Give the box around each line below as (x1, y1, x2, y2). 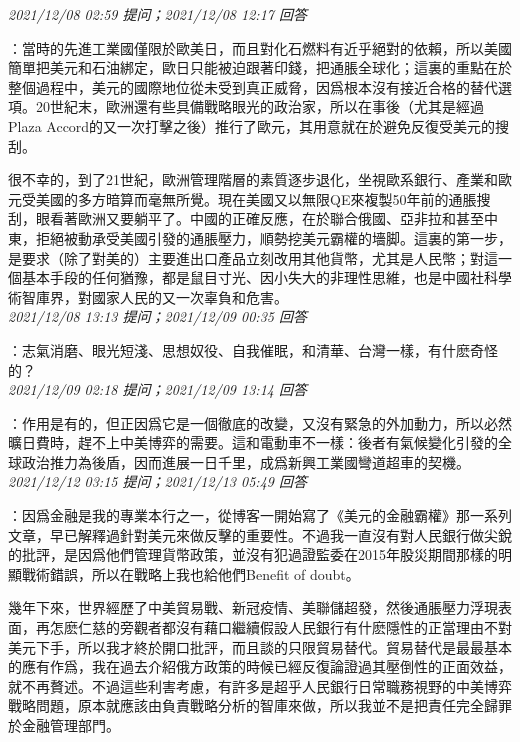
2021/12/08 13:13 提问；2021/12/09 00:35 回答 (8, 306, 307, 327)
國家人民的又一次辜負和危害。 (91, 286, 288, 307)
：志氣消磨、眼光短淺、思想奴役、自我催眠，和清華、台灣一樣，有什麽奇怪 (8, 339, 498, 360)
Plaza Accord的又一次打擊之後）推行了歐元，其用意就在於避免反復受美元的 (8, 115, 496, 136)
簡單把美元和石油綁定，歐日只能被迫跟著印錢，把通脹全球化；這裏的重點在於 (8, 57, 512, 78)
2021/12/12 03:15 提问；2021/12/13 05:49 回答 (8, 471, 307, 492)
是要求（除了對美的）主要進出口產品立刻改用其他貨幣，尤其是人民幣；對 (8, 247, 484, 268)
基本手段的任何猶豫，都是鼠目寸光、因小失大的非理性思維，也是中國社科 (21, 267, 498, 288)
